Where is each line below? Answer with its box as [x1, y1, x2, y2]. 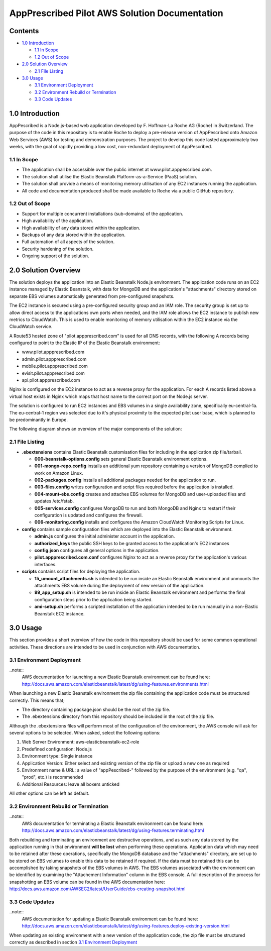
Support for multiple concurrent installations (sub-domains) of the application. [22, 210, 183, 217]
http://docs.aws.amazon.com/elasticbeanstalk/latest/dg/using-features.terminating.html [22, 827, 204, 833]
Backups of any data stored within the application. [22, 232, 125, 238]
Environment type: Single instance [22, 753, 93, 759]
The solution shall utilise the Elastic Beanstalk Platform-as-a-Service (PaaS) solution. [22, 173, 198, 179]
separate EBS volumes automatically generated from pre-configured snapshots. [9, 293, 175, 299]
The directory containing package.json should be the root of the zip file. [22, 706, 171, 712]
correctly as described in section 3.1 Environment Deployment [9, 939, 138, 945]
